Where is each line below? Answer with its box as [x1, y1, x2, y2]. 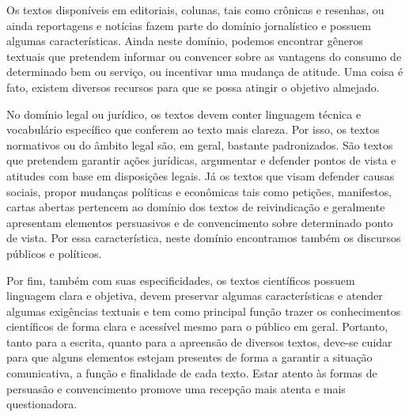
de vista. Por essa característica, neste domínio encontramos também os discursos [6, 229, 401, 246]
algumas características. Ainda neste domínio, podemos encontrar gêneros [6, 32, 363, 49]
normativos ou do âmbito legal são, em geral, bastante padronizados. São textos [6, 136, 393, 153]
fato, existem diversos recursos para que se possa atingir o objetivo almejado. [6, 78, 380, 95]
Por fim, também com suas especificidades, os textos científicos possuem [6, 271, 355, 288]
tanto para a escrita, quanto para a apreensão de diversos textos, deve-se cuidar [6, 333, 392, 350]
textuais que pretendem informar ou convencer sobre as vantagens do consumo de [6, 47, 402, 64]
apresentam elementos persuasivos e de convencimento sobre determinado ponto [6, 214, 393, 230]
